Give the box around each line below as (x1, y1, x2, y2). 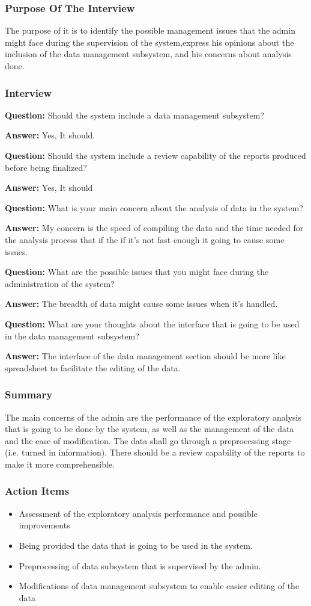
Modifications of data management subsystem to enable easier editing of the (19, 580, 300, 592)
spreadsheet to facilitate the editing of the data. (5, 361, 181, 374)
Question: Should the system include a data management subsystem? (5, 108, 265, 121)
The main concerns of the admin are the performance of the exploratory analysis (5, 410, 301, 423)
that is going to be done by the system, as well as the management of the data (5, 422, 294, 435)
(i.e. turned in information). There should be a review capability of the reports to (5, 446, 305, 459)
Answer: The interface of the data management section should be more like (5, 350, 286, 362)
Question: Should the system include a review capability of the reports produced (5, 149, 306, 161)
